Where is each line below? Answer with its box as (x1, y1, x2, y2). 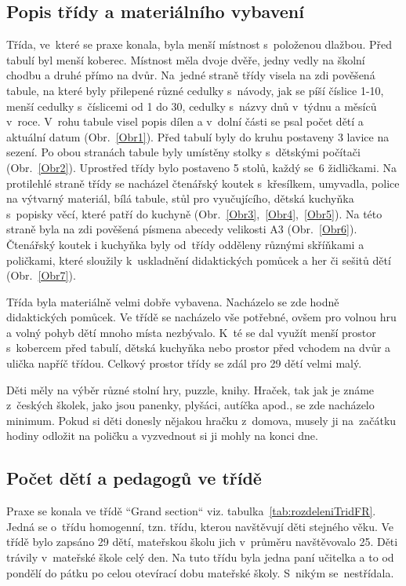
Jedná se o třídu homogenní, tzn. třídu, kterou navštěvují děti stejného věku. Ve (6, 518, 394, 534)
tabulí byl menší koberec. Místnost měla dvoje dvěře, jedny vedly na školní (6, 51, 365, 68)
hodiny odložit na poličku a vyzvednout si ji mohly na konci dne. (6, 427, 318, 444)
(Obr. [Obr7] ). (6, 267, 76, 284)
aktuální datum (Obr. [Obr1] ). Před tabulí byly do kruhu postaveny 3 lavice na (6, 128, 390, 145)
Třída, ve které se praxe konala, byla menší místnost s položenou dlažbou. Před (6, 36, 392, 53)
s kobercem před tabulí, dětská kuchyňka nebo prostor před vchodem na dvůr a (6, 339, 391, 356)
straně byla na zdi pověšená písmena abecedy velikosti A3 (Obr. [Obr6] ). (6, 221, 357, 237)
